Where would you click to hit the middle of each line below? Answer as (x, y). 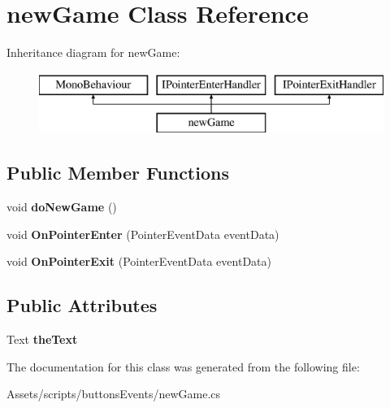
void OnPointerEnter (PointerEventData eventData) (143, 234)
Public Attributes (82, 305)
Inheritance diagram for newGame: (93, 52)
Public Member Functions (118, 173)
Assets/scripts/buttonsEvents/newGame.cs (114, 394)
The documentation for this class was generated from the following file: (183, 366)
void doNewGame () (62, 207)
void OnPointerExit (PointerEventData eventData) (139, 261)
